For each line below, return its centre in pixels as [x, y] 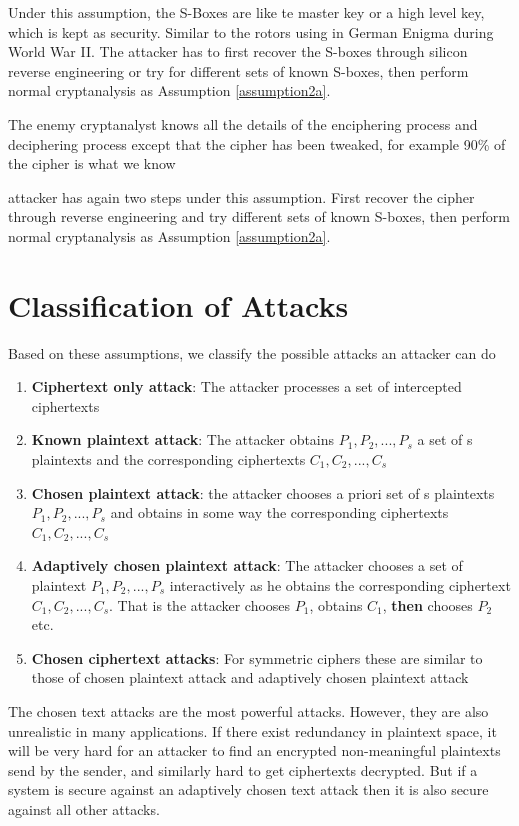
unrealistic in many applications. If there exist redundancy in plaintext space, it [252, 730]
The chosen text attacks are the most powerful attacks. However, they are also [248, 710]
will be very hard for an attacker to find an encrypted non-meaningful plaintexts [254, 750]
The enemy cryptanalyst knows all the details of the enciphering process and [243, 123]
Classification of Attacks [178, 304]
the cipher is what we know [92, 163]
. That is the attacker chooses [200, 604]
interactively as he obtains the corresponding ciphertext [340, 585]
